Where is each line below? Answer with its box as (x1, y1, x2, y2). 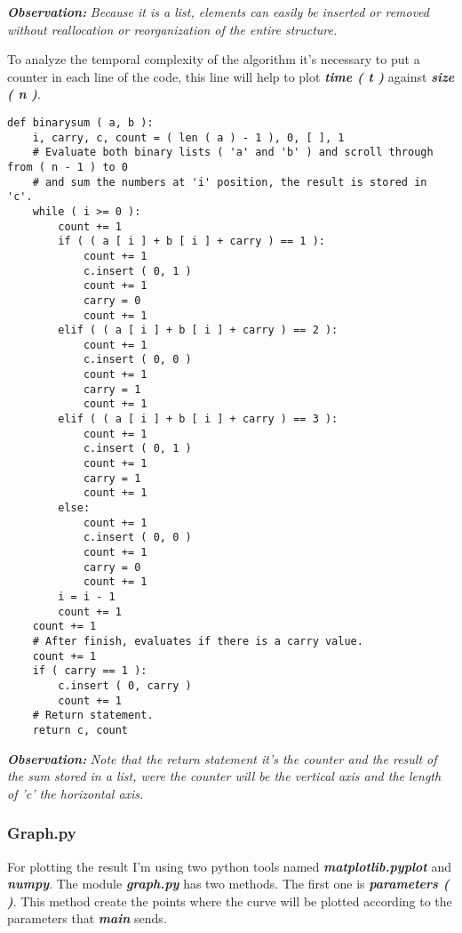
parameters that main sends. (7, 909, 167, 928)
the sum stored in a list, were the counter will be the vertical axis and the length (7, 767, 442, 785)
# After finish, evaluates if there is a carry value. (32, 634, 363, 647)
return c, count (32, 723, 129, 736)
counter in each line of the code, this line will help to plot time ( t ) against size (7, 67, 455, 85)
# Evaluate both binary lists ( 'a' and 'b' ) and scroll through (32, 146, 434, 159)
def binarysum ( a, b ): (7, 116, 154, 129)
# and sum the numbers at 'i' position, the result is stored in (32, 175, 427, 189)
